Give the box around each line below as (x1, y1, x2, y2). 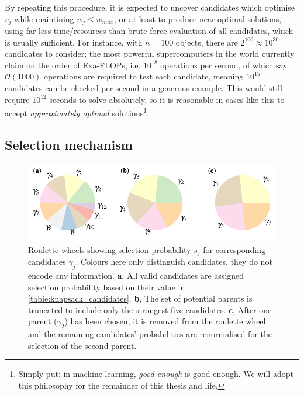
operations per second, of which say (160, 58, 288, 71)
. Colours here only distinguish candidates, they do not (75, 255, 272, 268)
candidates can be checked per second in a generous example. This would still (5, 82, 282, 94)
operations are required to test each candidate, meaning (43, 70, 244, 82)
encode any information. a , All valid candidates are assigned (28, 269, 244, 281)
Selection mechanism (5, 135, 133, 153)
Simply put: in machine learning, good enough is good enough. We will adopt (18, 368, 293, 380)
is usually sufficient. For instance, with (5, 36, 143, 48)
